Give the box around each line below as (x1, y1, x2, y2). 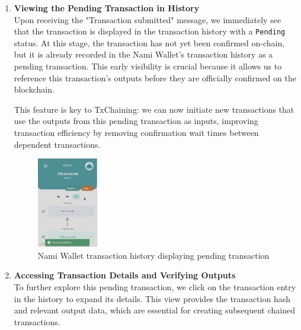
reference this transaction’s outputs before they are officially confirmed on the (14, 71, 296, 84)
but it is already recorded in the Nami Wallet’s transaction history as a (14, 48, 273, 61)
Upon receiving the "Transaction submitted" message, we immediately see (14, 13, 281, 26)
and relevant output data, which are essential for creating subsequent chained (14, 304, 295, 316)
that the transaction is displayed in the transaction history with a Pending (14, 25, 286, 37)
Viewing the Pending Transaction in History (14, 2, 200, 14)
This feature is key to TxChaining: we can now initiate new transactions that (14, 103, 294, 115)
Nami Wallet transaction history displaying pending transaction (37, 249, 270, 261)
